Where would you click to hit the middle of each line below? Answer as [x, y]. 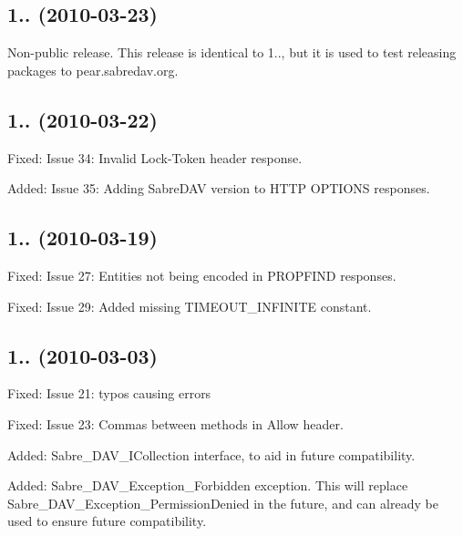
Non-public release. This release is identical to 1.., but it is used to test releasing [232, 52]
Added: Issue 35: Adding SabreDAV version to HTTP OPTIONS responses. [219, 188]
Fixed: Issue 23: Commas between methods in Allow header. [175, 423]
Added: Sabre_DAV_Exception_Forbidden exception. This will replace [208, 485]
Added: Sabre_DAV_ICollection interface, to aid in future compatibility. [211, 454]
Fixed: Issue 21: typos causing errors [109, 393]
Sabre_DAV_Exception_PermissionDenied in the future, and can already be [223, 503]
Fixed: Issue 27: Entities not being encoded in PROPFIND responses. [202, 275]
